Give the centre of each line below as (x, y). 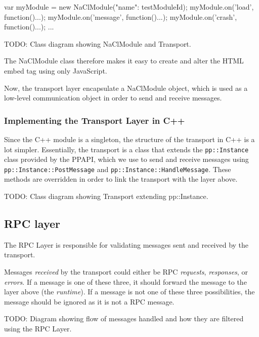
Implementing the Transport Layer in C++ (95, 120)
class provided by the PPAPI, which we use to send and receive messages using (126, 159)
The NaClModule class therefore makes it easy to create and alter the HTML (124, 61)
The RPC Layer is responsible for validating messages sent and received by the (126, 244)
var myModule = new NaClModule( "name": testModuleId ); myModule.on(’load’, (129, 7)
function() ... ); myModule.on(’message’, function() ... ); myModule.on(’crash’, (121, 16)
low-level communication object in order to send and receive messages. (113, 98)
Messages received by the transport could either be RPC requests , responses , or (126, 272)
